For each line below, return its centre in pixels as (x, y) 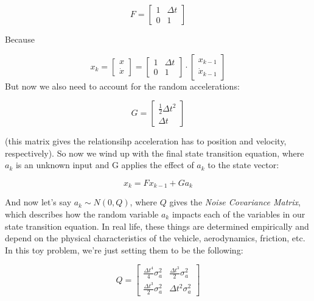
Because (20, 39)
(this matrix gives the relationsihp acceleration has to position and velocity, (146, 141)
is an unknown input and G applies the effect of (105, 165)
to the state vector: (243, 165)
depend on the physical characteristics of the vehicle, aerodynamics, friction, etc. (155, 238)
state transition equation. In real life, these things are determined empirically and (157, 226)
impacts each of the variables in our (239, 214)
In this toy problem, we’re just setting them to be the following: (124, 250)
